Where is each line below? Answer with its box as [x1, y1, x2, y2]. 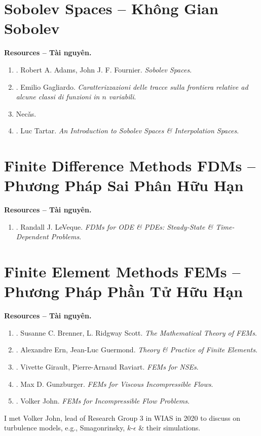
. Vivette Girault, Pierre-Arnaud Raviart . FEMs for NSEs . [16, 361, 199, 372]
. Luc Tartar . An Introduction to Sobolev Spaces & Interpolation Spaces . [16, 125, 239, 136]
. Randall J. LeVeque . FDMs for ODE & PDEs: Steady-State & [16, 221, 213, 232]
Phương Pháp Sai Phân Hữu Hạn [4, 175, 244, 196]
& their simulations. [138, 422, 201, 433]
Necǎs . [16, 108, 36, 119]
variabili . [108, 91, 136, 102]
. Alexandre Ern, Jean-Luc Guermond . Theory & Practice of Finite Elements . [16, 344, 257, 355]
